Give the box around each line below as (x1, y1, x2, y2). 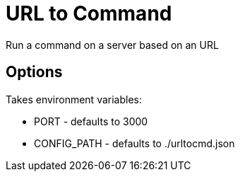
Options (6, 63, 63, 81)
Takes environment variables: (6, 93, 143, 105)
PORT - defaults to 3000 (34, 115, 148, 127)
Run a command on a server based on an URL (6, 38, 219, 51)
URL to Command (6, 1, 172, 25)
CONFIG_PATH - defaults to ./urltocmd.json (34, 137, 235, 149)
